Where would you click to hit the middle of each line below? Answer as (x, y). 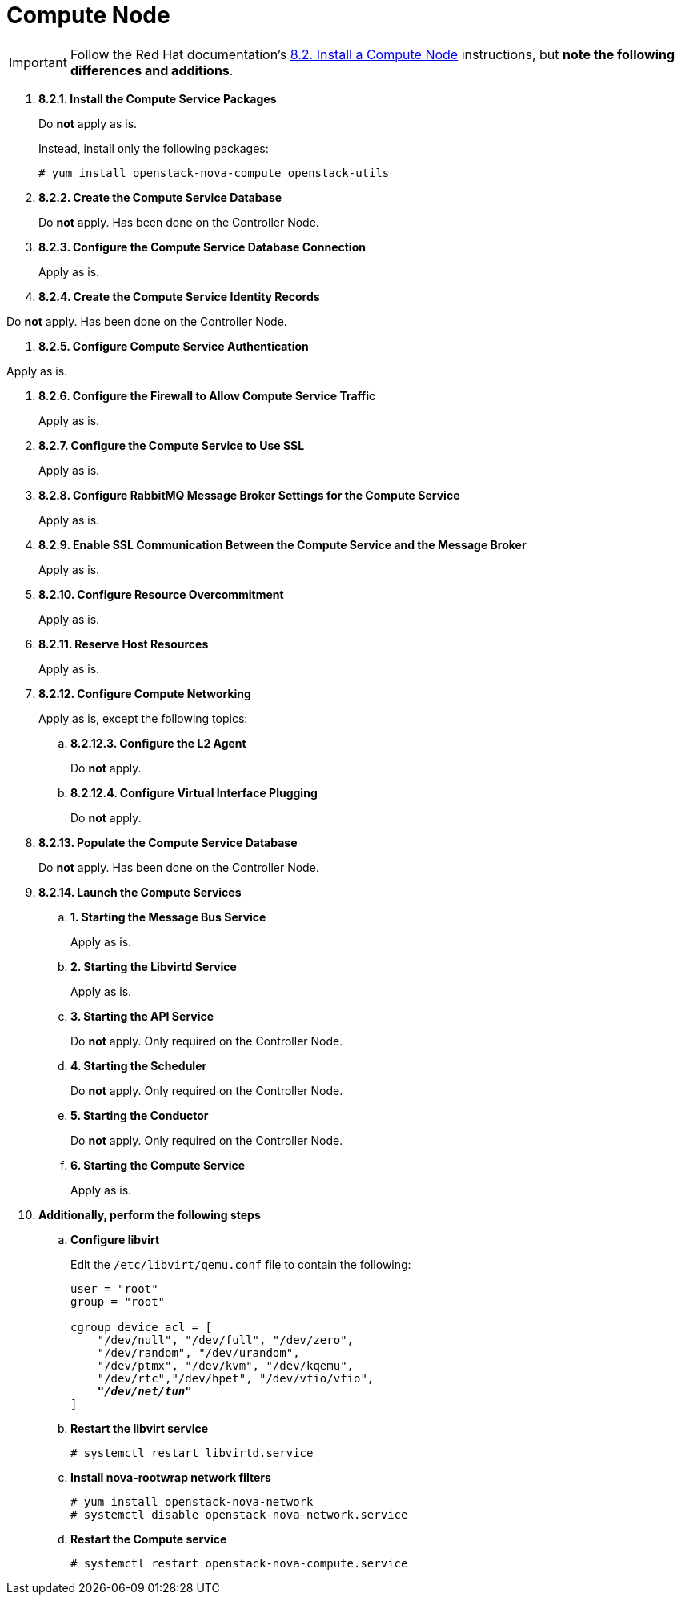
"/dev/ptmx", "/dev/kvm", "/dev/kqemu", (226, 1365)
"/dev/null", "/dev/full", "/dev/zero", (226, 1340)
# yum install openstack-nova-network (192, 1501)
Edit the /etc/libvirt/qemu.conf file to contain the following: (241, 1264)
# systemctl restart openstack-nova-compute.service (239, 1563)
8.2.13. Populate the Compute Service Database (168, 842)
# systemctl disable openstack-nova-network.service (239, 1514)
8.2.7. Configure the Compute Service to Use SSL (172, 445)
